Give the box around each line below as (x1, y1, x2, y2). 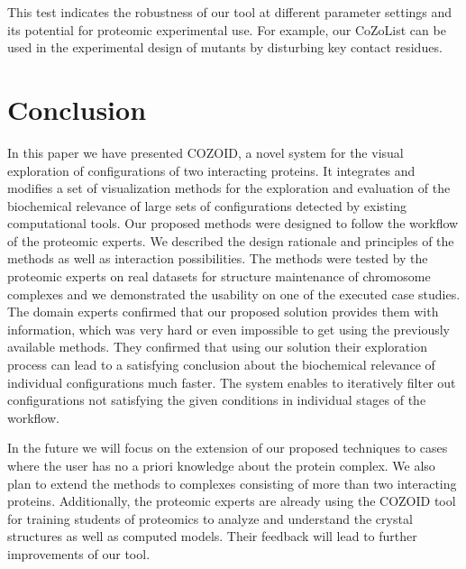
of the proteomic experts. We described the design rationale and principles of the (7, 231, 454, 250)
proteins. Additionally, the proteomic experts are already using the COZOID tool (7, 491, 456, 510)
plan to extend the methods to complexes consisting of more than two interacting (7, 473, 457, 492)
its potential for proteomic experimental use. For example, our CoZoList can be (7, 20, 446, 39)
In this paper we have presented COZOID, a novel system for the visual (7, 142, 404, 161)
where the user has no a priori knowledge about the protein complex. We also (7, 456, 435, 474)
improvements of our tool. (7, 544, 151, 563)
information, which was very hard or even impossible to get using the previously (7, 319, 450, 338)
